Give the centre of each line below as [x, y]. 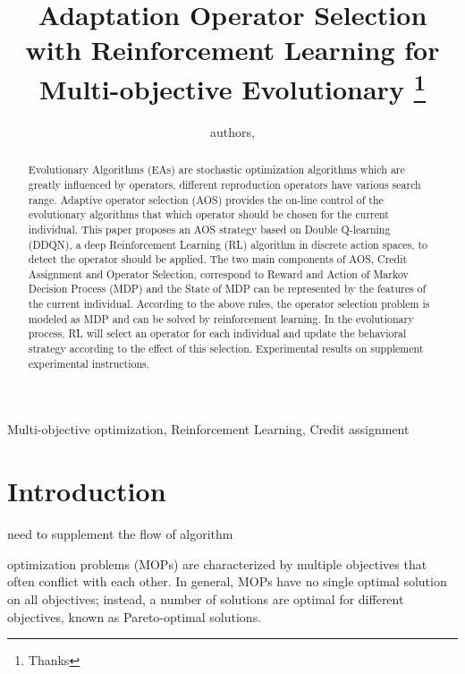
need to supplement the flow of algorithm [120, 534]
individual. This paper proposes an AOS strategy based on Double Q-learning [209, 229]
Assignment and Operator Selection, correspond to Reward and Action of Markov [218, 273]
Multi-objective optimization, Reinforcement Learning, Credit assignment [208, 429]
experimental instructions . [89, 363]
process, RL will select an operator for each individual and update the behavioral [217, 333]
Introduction [87, 491]
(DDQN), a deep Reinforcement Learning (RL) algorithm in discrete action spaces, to [228, 244]
